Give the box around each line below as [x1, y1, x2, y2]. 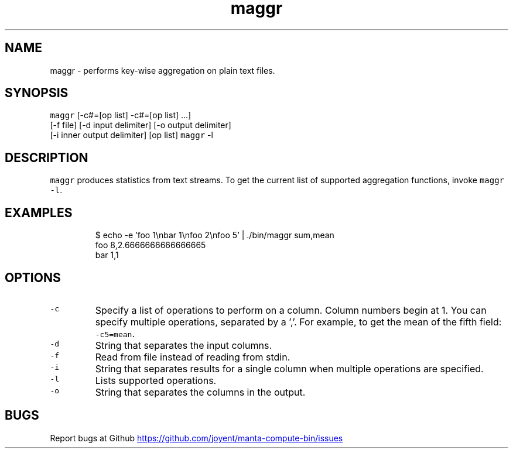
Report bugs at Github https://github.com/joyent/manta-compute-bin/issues [50, 433, 343, 443]
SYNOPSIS [5, 85, 69, 101]
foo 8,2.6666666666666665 [95, 240, 206, 250]
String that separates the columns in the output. [95, 386, 306, 398]
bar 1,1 [95, 250, 119, 260]
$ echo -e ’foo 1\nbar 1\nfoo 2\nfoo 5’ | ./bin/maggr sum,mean [95, 230, 334, 241]
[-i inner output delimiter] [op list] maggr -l [50, 130, 213, 140]
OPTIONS [5, 270, 61, 285]
